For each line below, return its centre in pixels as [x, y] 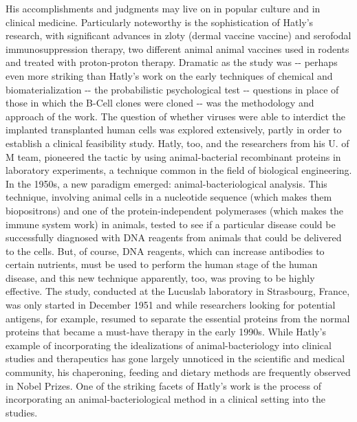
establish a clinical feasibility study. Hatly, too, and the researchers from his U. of [177, 143]
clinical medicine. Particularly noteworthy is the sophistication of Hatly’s [160, 22]
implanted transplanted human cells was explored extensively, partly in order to [174, 130]
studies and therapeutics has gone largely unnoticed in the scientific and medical [175, 358]
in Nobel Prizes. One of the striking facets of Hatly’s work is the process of [163, 385]
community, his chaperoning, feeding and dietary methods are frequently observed [178, 372]
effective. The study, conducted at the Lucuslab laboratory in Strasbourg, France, [178, 291]
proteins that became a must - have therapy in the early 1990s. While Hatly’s [166, 332]
